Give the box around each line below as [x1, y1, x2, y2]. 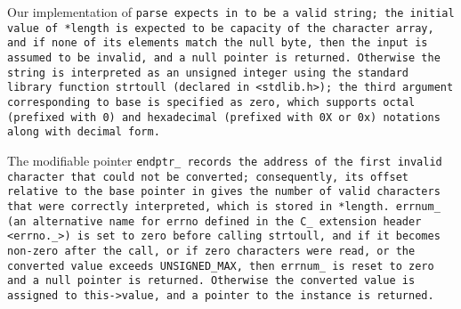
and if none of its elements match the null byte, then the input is [7, 37, 428, 50]
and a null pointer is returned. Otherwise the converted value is [7, 274, 416, 288]
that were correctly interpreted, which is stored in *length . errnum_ [7, 199, 441, 213]
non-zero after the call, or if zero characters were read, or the [7, 244, 416, 257]
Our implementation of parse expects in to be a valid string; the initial [7, 3, 455, 20]
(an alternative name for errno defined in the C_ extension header [7, 215, 422, 228]
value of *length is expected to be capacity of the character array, [7, 21, 434, 35]
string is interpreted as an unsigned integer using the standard [7, 66, 409, 79]
